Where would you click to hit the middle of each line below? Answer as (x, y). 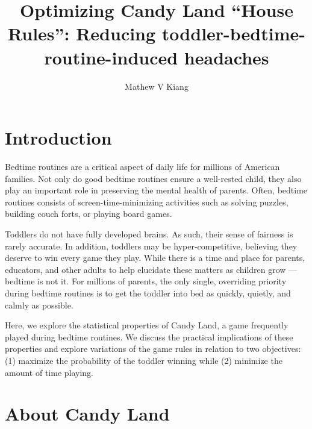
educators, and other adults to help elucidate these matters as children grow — (151, 269)
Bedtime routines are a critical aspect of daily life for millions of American (142, 167)
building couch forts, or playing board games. (89, 214)
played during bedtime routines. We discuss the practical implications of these (149, 337)
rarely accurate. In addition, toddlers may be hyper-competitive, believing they (151, 246)
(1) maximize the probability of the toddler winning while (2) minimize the (144, 360)
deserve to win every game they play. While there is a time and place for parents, (155, 258)
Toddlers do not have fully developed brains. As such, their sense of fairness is (149, 234)
